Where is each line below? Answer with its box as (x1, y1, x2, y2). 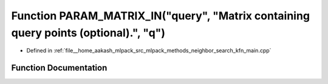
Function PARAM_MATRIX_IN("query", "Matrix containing (11, 9, 310, 22)
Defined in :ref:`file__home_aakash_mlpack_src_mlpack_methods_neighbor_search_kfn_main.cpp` (26, 47, 272, 54)
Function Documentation (11, 63, 108, 73)
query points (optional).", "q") (11, 26, 166, 39)
